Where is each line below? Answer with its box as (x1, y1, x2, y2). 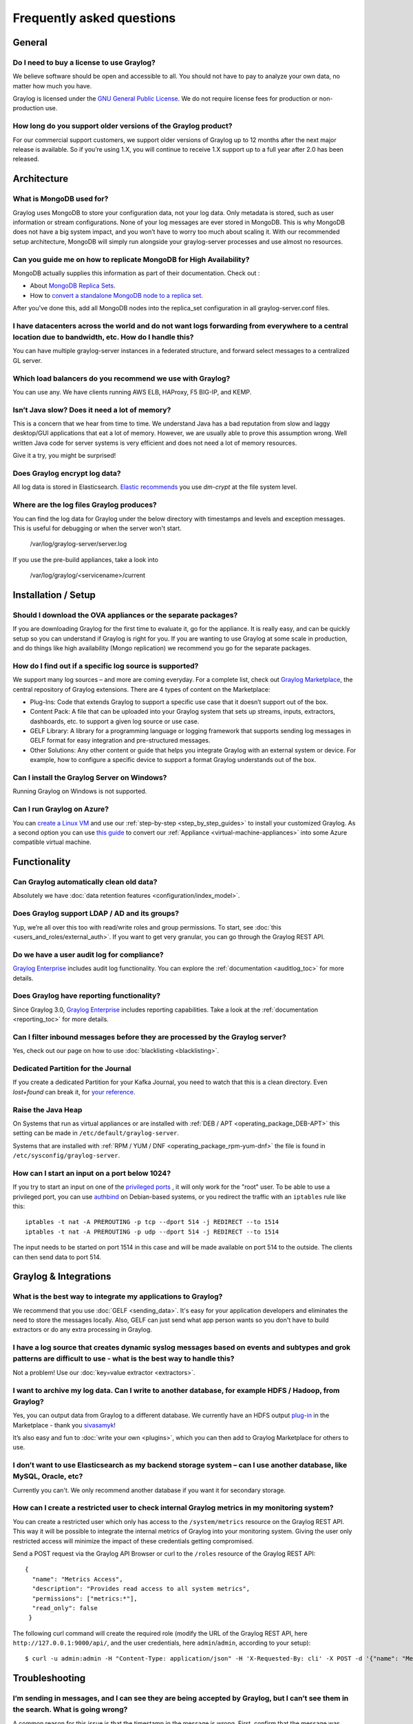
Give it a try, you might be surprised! (12, 452, 116, 460)
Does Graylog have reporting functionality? (12, 991, 161, 1001)
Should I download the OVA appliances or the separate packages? (12, 610, 238, 620)
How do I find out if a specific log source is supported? (12, 661, 199, 670)
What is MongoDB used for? (12, 194, 109, 203)
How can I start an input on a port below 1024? (12, 1168, 171, 1178)
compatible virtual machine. (12, 838, 92, 846)
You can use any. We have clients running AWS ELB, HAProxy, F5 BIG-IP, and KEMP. (12, 388, 252, 396)
